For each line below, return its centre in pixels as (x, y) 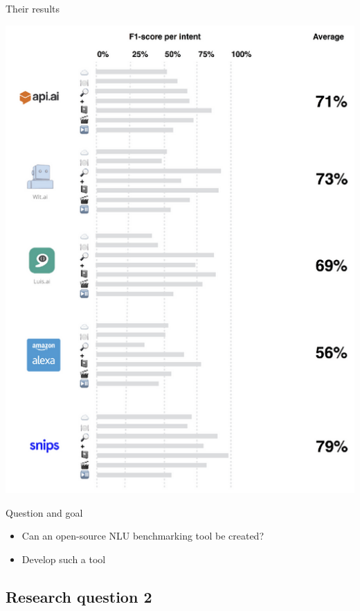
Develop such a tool (64, 559)
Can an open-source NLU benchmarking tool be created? (143, 536)
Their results (33, 8)
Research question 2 (79, 596)
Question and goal (44, 512)
